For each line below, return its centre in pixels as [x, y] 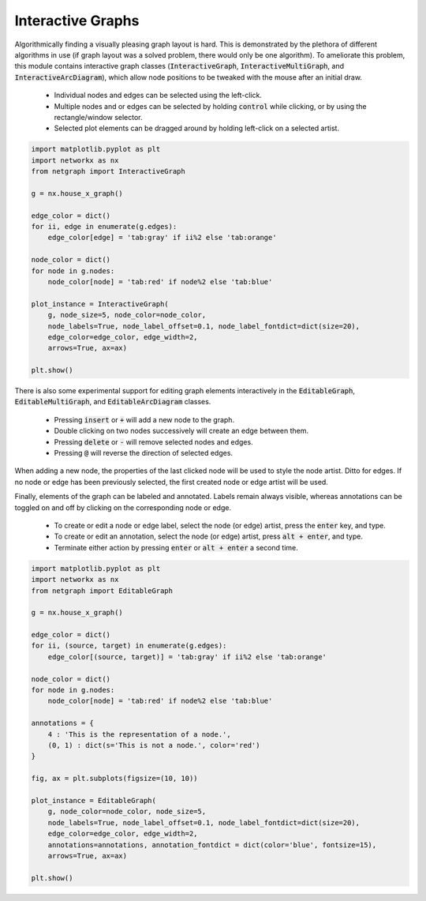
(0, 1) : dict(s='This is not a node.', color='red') [154, 745]
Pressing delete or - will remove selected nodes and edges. [153, 441]
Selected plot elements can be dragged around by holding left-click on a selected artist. [196, 128]
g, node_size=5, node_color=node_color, [127, 315]
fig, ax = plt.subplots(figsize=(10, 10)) [114, 779]
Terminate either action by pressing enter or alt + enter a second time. [176, 547]
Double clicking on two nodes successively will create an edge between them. [181, 431]
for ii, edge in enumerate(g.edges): [104, 226]
